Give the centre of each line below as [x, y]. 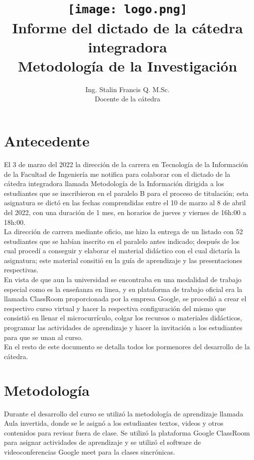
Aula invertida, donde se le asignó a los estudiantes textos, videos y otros [114, 423]
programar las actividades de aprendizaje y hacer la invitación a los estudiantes [123, 327]
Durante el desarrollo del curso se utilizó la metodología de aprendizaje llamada [124, 413]
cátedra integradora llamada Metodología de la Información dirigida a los [114, 183]
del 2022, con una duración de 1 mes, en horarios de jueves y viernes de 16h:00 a [125, 212]
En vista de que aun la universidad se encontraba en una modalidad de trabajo [123, 279]
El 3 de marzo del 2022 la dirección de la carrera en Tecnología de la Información [126, 164]
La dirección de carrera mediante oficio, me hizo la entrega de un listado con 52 [124, 231]
